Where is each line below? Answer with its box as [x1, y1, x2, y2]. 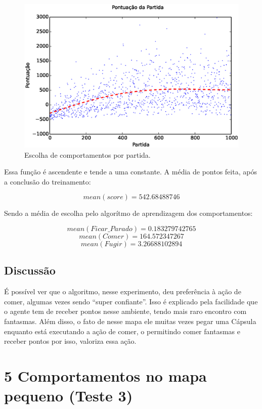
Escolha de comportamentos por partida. [24, 149, 151, 160]
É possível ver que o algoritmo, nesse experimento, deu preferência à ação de [4, 286, 241, 297]
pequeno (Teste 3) [4, 385, 133, 406]
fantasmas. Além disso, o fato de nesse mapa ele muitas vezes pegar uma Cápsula [4, 316, 256, 326]
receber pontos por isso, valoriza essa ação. [4, 336, 137, 346]
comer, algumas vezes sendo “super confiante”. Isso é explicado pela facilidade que [4, 296, 258, 306]
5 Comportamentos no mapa [4, 365, 207, 386]
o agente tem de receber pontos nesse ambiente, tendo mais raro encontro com [4, 306, 247, 316]
